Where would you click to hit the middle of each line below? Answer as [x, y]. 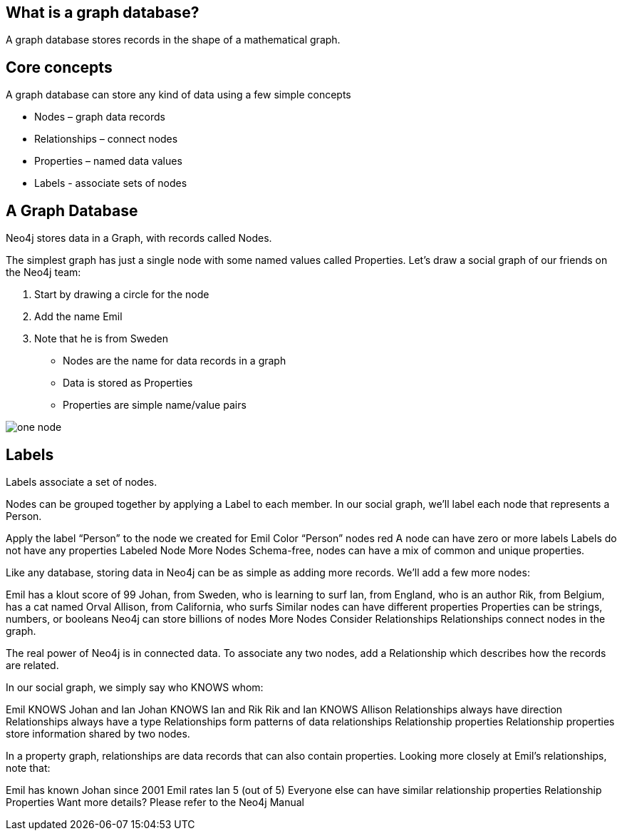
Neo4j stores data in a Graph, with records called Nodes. [139, 238]
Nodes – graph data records [100, 117]
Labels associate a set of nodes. [82, 481]
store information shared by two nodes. [98, 733]
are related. [32, 665]
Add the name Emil [78, 317]
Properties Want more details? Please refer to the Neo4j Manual [155, 802]
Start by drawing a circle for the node [122, 295]
